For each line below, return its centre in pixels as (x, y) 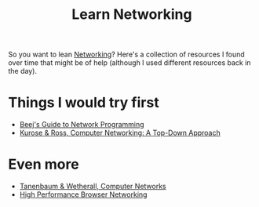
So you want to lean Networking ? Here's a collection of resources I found (126, 54)
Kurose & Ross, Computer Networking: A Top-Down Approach (120, 133)
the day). (23, 71)
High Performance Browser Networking (83, 194)
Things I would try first (84, 103)
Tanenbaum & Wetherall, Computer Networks (93, 187)
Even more (44, 164)
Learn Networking (132, 15)
